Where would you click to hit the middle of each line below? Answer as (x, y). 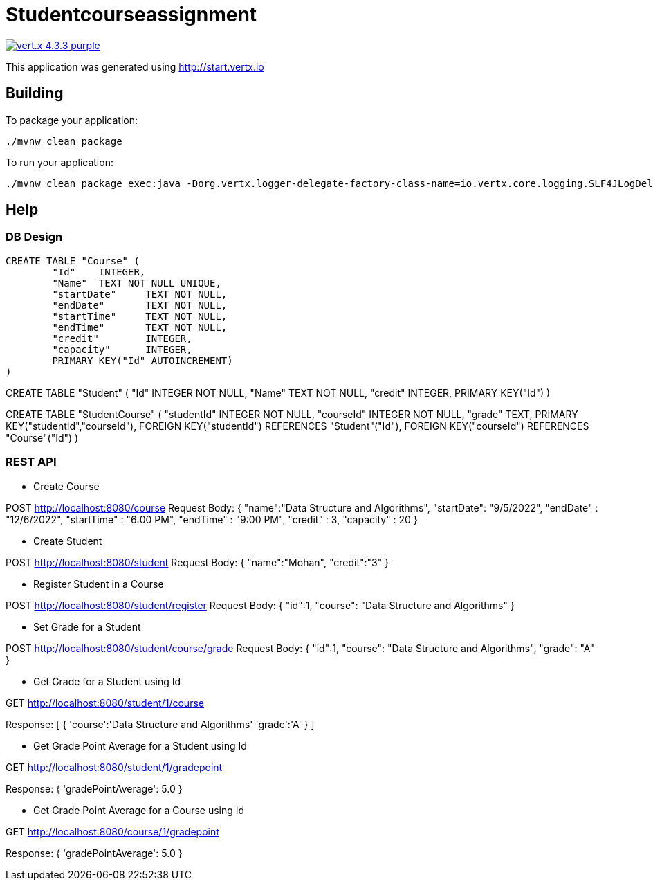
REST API (31, 462)
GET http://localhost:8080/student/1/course (105, 703)
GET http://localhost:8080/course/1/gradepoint (112, 831)
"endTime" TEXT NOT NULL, (140, 327)
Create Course (66, 486)
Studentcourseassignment (131, 15)
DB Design (34, 237)
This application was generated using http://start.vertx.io (135, 66)
